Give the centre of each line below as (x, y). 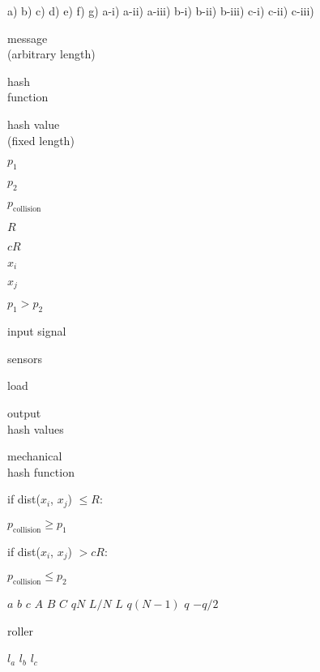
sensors (25, 358)
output (24, 413)
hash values (36, 428)
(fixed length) (41, 140)
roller (20, 630)
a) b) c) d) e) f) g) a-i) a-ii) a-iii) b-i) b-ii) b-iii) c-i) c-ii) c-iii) (161, 11)
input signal (37, 331)
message (28, 38)
